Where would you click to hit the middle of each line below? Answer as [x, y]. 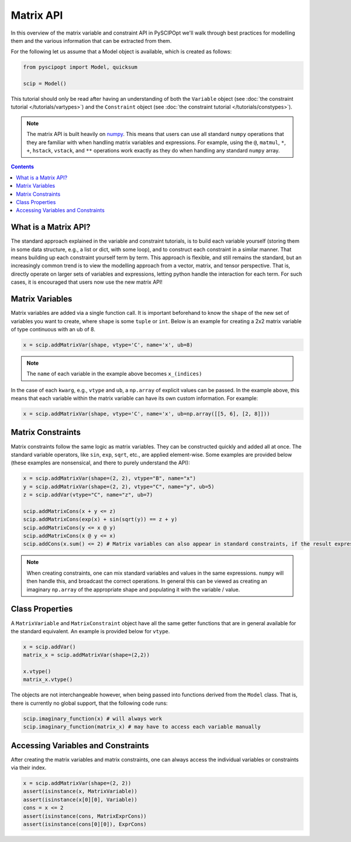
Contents [23, 167]
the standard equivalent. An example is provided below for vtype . [90, 631]
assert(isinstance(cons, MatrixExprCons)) [85, 816]
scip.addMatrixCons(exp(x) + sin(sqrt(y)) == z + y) [100, 520]
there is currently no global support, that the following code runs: [89, 703]
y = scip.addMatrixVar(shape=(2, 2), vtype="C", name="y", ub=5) [119, 486]
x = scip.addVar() [49, 647]
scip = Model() [45, 84]
